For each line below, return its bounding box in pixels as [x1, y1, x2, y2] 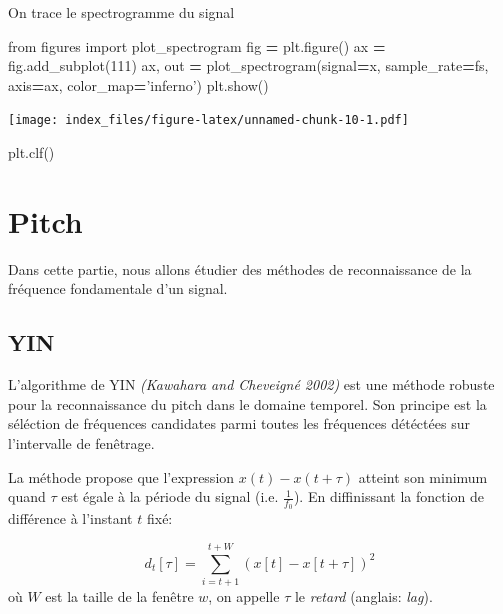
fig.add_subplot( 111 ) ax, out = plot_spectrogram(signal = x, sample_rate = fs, [8, 55, 489, 76]
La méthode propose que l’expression [8, 466, 235, 487]
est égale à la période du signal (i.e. [61, 486, 279, 507]
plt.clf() [8, 142, 55, 163]
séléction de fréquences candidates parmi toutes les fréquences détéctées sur [8, 413, 470, 434]
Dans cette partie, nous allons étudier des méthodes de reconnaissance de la [8, 258, 472, 279]
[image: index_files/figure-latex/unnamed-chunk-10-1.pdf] [8, 113, 409, 128]
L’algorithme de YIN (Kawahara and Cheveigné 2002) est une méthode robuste [8, 374, 495, 395]
